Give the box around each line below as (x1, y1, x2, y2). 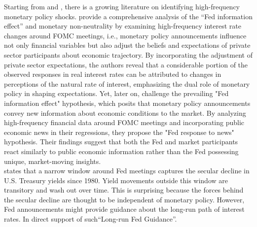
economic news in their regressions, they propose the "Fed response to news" (4, 127, 234, 137)
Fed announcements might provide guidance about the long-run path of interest (4, 204, 245, 214)
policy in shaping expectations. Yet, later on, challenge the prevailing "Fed (4, 88, 229, 98)
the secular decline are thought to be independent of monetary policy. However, (4, 194, 245, 204)
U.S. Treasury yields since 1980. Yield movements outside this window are (4, 175, 228, 185)
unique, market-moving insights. (4, 156, 101, 166)
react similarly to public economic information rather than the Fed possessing (4, 146, 239, 156)
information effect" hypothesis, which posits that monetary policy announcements (4, 97, 251, 108)
